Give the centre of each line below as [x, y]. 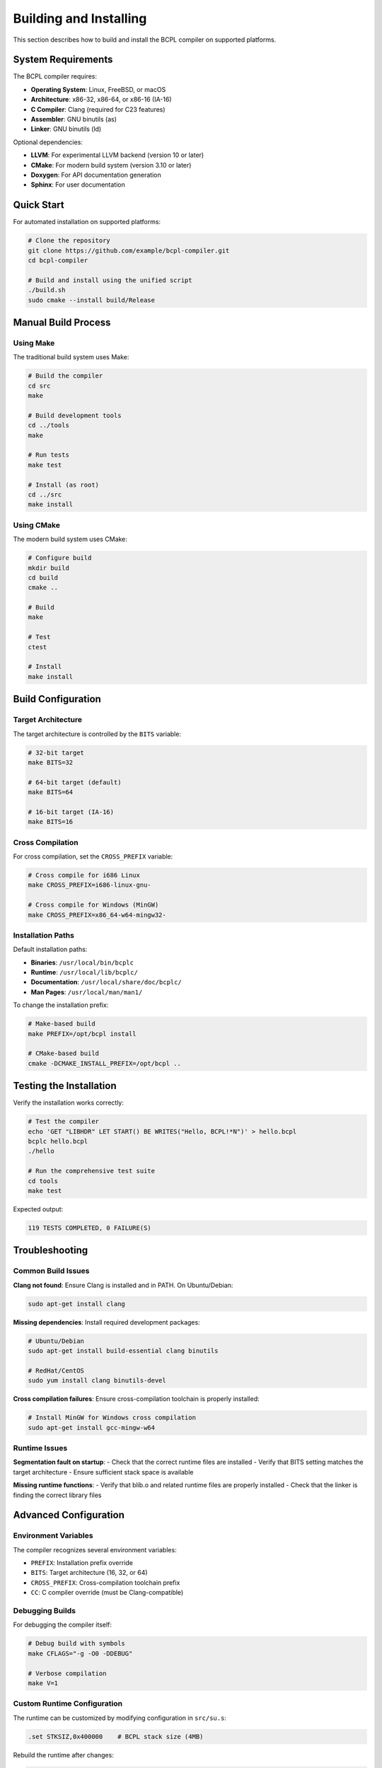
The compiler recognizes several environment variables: [95, 1549]
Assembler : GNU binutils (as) [74, 120]
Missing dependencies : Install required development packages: [107, 1322]
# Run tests [49, 455]
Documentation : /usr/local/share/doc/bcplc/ [106, 982]
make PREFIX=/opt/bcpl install [82, 1034]
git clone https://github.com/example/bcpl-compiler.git [129, 250]
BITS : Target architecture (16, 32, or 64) [89, 1573]
